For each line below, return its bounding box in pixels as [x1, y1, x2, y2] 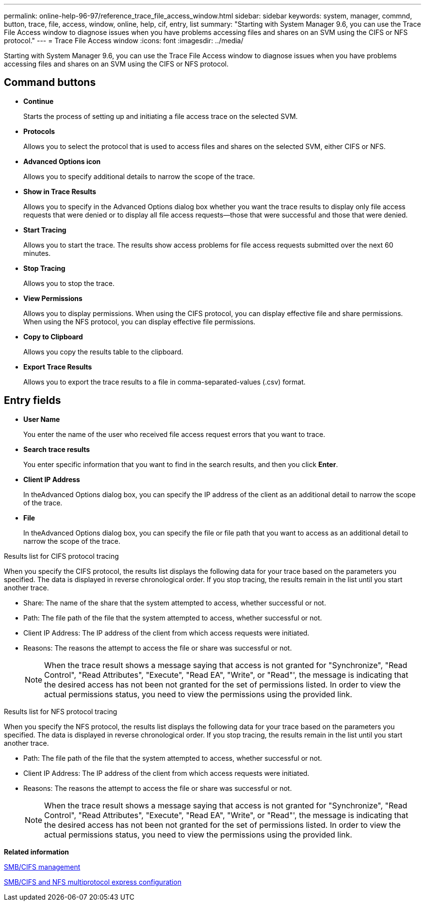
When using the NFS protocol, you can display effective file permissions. [23, 317, 256, 326]
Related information [4, 847, 69, 856]
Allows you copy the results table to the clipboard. [23, 347, 183, 356]
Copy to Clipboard [23, 332, 83, 341]
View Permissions [23, 294, 82, 302]
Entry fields [4, 394, 61, 407]
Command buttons [4, 76, 96, 89]
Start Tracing [23, 225, 66, 234]
